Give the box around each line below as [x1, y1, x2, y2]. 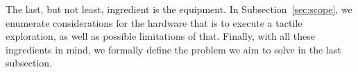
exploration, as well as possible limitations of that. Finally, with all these [6, 29, 315, 43]
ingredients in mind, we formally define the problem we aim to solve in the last [6, 42, 341, 56]
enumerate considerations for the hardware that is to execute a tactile [6, 15, 302, 29]
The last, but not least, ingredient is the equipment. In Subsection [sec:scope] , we [6, 2, 352, 16]
